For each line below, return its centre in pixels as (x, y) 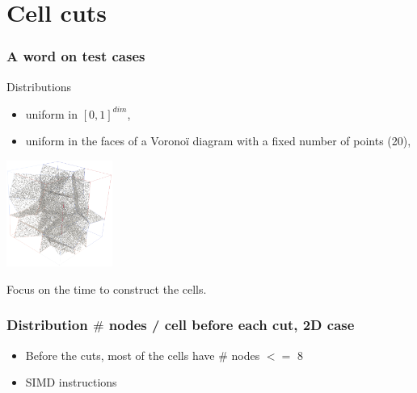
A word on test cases (76, 56)
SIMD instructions (71, 382)
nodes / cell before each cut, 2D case (232, 325)
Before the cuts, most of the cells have (120, 355)
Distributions (39, 86)
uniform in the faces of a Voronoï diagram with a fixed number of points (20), (218, 141)
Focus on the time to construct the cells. (107, 288)
